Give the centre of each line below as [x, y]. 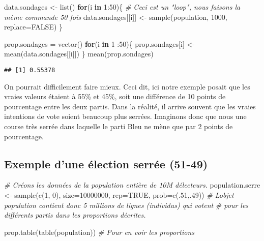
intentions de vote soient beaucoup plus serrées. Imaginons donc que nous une [125, 116]
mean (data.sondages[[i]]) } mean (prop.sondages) [79, 54]
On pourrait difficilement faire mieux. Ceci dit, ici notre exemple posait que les [127, 86]
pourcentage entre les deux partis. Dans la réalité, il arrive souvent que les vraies [130, 106]
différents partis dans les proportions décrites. [75, 215]
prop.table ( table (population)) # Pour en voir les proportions [99, 232]
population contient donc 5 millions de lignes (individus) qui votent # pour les [126, 205]
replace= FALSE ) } [33, 27]
